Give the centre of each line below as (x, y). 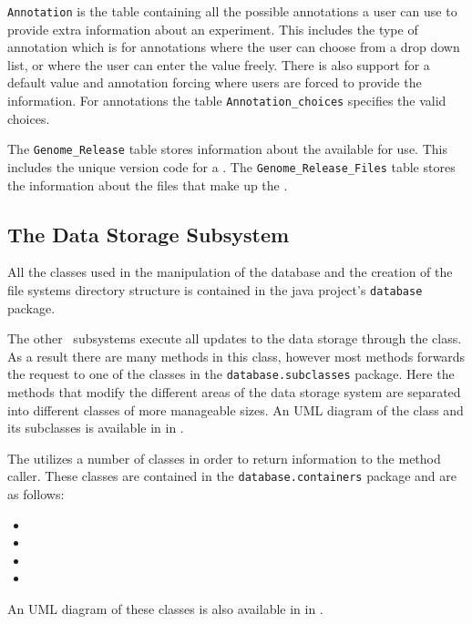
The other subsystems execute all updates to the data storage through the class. (235, 338)
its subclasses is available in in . (96, 428)
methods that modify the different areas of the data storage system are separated (234, 392)
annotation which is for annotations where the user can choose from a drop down (234, 47)
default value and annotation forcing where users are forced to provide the (215, 82)
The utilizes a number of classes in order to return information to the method (224, 458)
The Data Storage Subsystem (149, 234)
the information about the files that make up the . (148, 184)
